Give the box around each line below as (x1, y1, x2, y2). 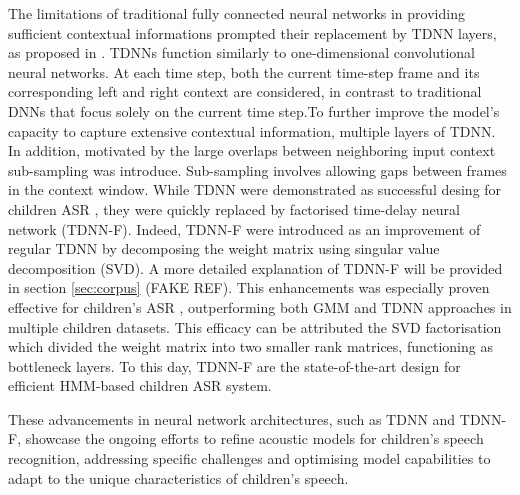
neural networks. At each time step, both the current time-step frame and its (8, 61, 480, 82)
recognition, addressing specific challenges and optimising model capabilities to (8, 448, 491, 469)
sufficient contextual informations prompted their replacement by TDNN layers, (8, 22, 497, 43)
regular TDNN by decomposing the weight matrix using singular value (8, 238, 440, 259)
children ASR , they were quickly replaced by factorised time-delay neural (8, 198, 460, 219)
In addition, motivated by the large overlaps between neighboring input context (8, 140, 496, 161)
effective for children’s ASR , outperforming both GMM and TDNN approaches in (8, 296, 512, 317)
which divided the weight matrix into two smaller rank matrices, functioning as (8, 336, 493, 357)
